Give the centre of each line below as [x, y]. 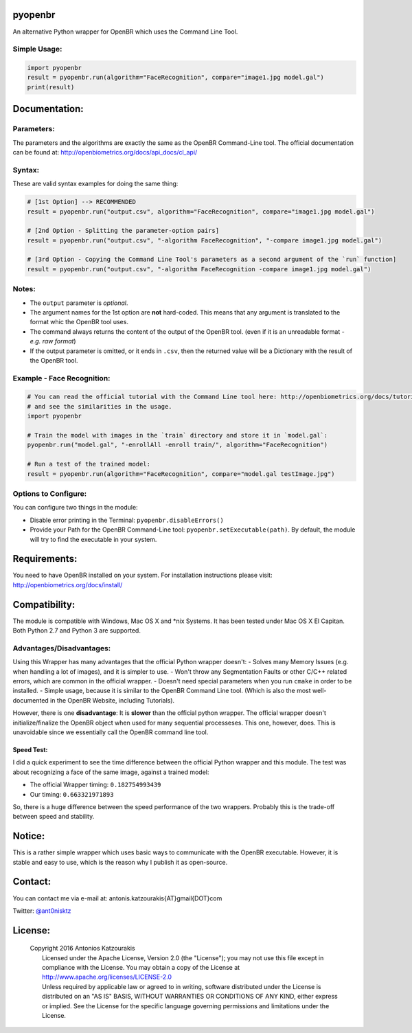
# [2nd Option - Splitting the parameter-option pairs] [123, 231]
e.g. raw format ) [53, 341]
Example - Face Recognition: [61, 378]
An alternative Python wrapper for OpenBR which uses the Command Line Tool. [125, 32]
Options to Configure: [50, 493]
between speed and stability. [54, 817]
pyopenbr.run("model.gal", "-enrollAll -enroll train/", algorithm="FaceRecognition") [178, 445]
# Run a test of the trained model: [89, 464]
